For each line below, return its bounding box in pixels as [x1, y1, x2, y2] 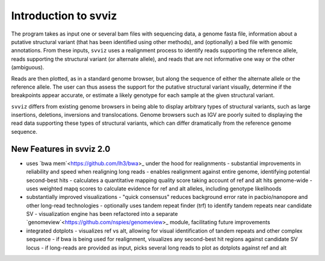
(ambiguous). [11, 64, 45, 71]
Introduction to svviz [11, 9, 117, 22]
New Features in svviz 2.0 [11, 143, 111, 154]
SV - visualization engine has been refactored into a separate [26, 210, 178, 218]
